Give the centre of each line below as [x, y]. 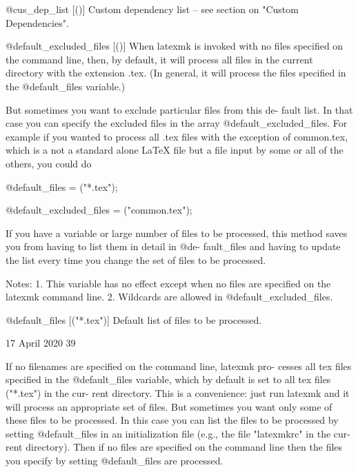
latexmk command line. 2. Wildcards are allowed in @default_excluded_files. [169, 297]
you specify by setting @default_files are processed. [115, 461]
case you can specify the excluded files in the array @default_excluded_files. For [177, 123]
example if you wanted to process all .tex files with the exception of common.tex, [177, 136]
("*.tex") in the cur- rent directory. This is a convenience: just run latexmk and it [178, 393]
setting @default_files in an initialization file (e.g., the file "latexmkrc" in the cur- [178, 433]
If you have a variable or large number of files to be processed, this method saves [177, 233]
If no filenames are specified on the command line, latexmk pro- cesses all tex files [179, 366]
